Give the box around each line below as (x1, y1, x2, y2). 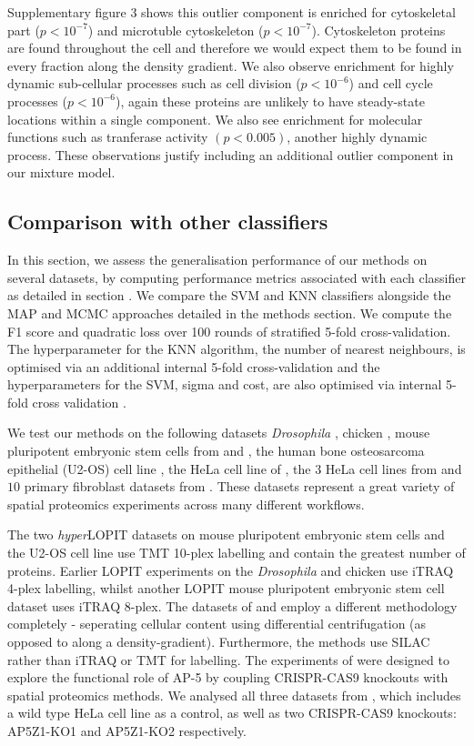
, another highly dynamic (287, 127, 428, 146)
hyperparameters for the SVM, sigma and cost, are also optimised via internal (7, 375, 442, 394)
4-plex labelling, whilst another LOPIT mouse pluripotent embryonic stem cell (7, 579, 445, 598)
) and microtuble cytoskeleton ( (87, 20, 264, 39)
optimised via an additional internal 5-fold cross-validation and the (7, 357, 380, 376)
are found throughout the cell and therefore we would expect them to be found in (7, 38, 462, 57)
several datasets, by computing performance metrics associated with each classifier (7, 267, 466, 287)
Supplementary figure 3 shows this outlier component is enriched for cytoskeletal (7, 3, 456, 21)
